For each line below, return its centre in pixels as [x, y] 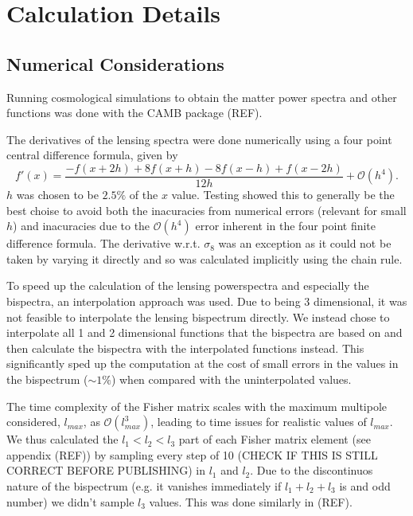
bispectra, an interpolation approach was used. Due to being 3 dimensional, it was [207, 301]
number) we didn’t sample [70, 501]
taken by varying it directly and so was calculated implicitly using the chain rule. [205, 258]
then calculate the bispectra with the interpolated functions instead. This [185, 348]
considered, [33, 422]
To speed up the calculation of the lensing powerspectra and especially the [188, 285]
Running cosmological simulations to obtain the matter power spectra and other [202, 97]
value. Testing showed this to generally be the [283, 195]
